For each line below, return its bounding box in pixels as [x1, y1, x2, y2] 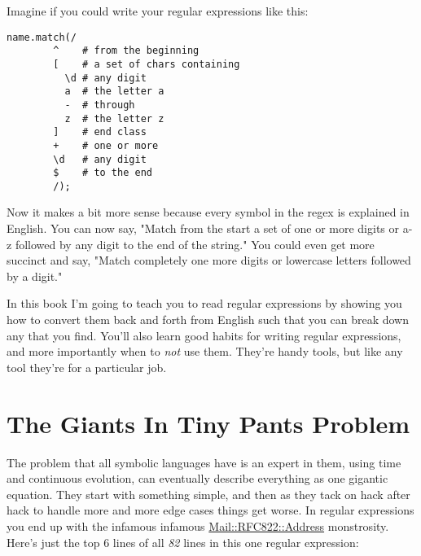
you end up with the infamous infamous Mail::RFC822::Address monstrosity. [7, 517, 389, 534]
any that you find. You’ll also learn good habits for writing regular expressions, [7, 326, 401, 344]
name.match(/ [7, 31, 77, 43]
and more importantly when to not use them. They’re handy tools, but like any [7, 343, 403, 360]
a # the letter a [64, 85, 164, 98]
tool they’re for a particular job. [7, 358, 167, 375]
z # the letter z [64, 112, 164, 125]
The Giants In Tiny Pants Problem [7, 406, 410, 440]
